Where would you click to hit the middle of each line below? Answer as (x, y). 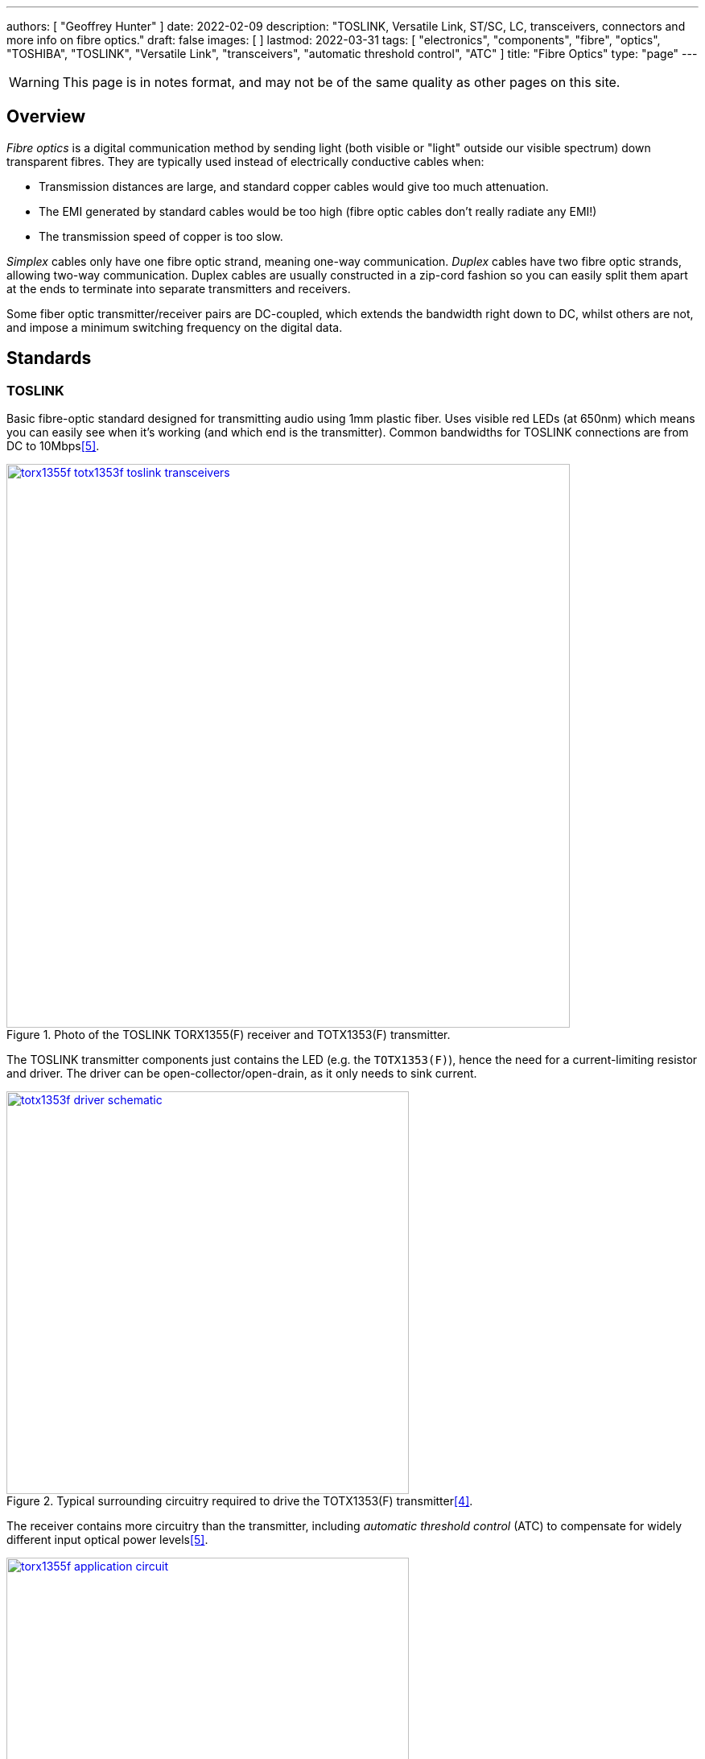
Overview (46, 117)
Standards (49, 358)
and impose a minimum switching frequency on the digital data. (175, 327)
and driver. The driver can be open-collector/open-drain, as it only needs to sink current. (242, 1074)
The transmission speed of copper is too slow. (161, 236)
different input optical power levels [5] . (107, 1540)
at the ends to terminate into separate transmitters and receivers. (179, 288)
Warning (34, 82)
